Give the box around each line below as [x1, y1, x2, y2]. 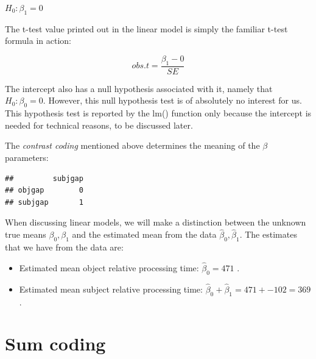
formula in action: [5, 34, 71, 47]
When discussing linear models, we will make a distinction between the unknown [5, 216, 306, 229]
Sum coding [5, 331, 106, 356]
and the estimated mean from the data [72, 228, 217, 241]
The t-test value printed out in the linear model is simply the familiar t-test [5, 22, 288, 35]
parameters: [5, 151, 49, 163]
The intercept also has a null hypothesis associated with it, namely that [5, 82, 273, 94]
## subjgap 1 [5, 197, 83, 207]
